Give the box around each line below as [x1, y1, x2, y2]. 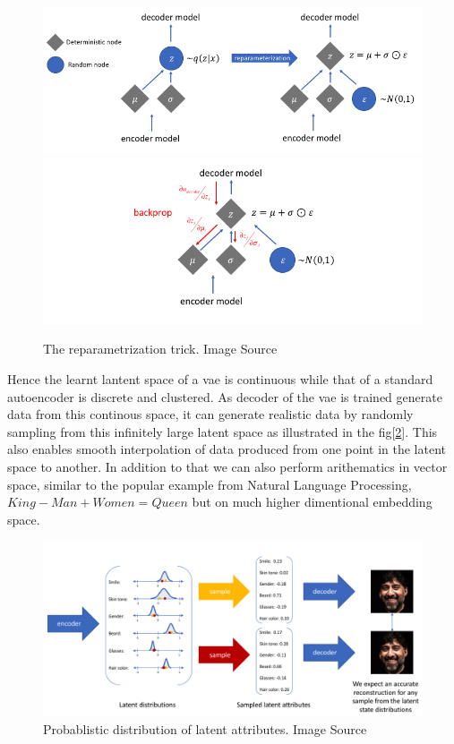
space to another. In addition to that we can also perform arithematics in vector [7, 457, 448, 475]
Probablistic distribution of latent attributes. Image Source [43, 720, 367, 739]
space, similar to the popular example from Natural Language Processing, [7, 475, 412, 493]
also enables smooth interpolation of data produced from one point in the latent [7, 440, 446, 458]
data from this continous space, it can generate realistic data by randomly [7, 405, 414, 423]
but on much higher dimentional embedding [192, 492, 433, 511]
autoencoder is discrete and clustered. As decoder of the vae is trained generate [7, 387, 442, 406]
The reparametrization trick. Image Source [43, 339, 278, 358]
